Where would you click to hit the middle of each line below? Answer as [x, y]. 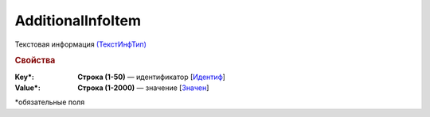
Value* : [28, 88]
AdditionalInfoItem [78, 21]
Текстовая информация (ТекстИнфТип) [81, 44]
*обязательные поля [50, 102]
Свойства [35, 61]
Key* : [25, 77]
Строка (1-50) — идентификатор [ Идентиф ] [152, 77]
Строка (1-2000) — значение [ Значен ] [143, 88]
